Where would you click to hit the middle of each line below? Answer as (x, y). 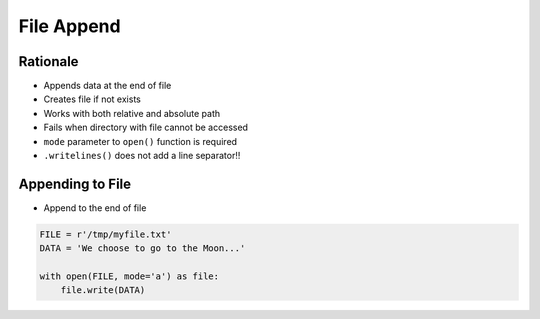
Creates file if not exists (92, 99)
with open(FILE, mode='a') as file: (129, 276)
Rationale (48, 61)
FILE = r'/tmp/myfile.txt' (105, 234)
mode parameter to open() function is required (140, 141)
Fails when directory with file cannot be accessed (146, 127)
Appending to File (75, 183)
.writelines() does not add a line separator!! (142, 156)
